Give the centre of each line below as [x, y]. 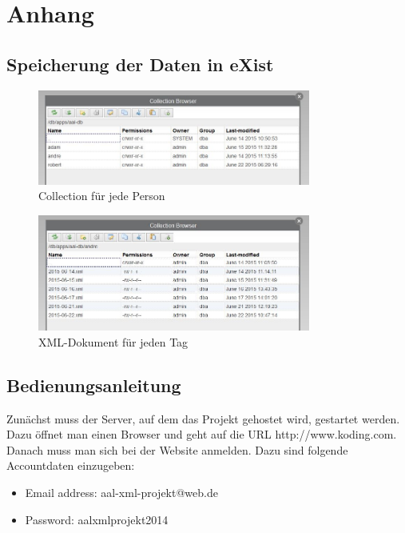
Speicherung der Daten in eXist [140, 64]
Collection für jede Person [102, 196]
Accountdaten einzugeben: [71, 465]
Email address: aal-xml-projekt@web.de [121, 492]
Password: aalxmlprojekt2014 [97, 519]
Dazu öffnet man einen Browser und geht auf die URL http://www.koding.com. [202, 434]
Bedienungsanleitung [94, 385]
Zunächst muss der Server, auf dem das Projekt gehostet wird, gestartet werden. [203, 418]
